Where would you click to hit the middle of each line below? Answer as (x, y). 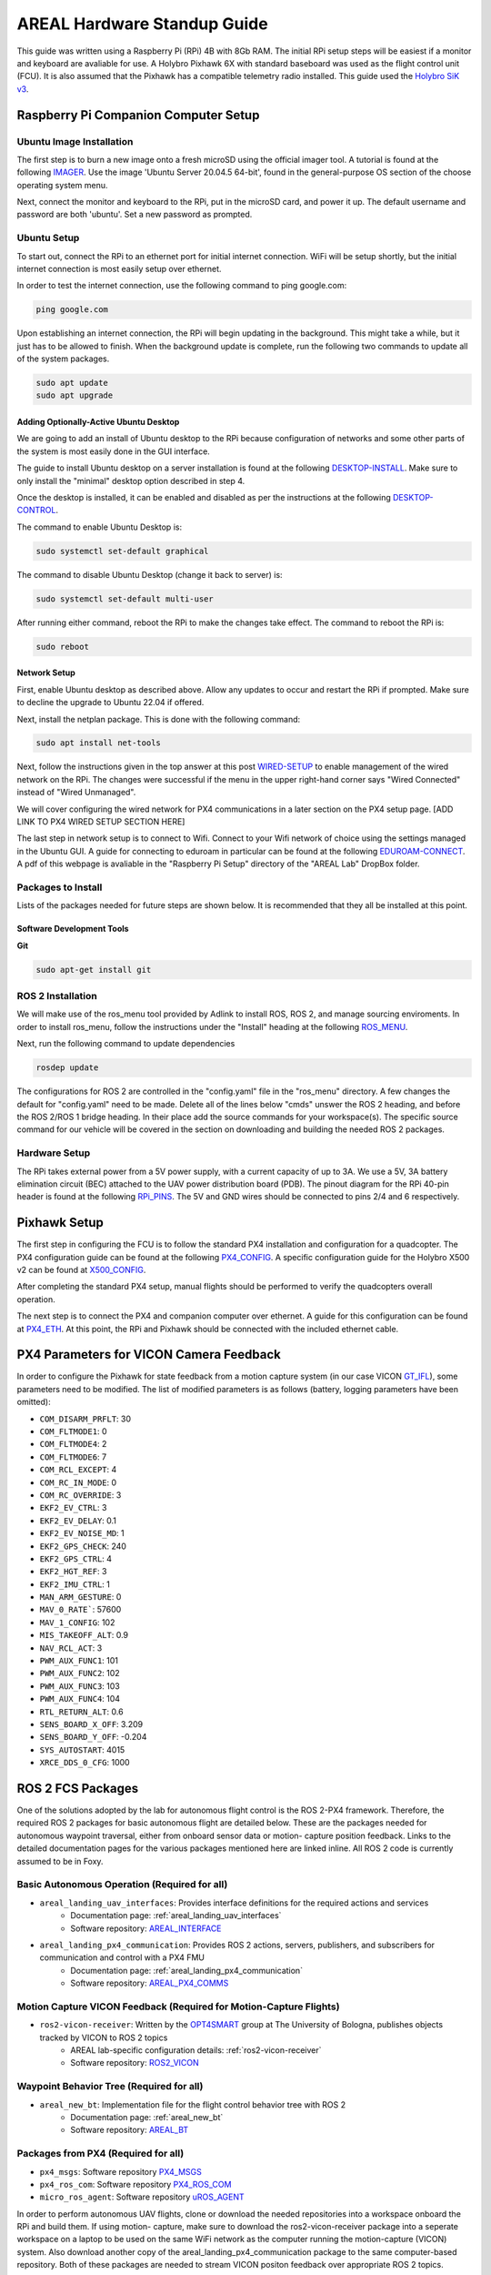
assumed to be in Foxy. (60, 1861)
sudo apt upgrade (75, 395)
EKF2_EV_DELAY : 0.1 (78, 1521)
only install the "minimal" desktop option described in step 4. (131, 480)
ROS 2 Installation (57, 996)
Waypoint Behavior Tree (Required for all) (110, 2087)
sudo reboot (63, 647)
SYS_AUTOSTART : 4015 (82, 1749)
